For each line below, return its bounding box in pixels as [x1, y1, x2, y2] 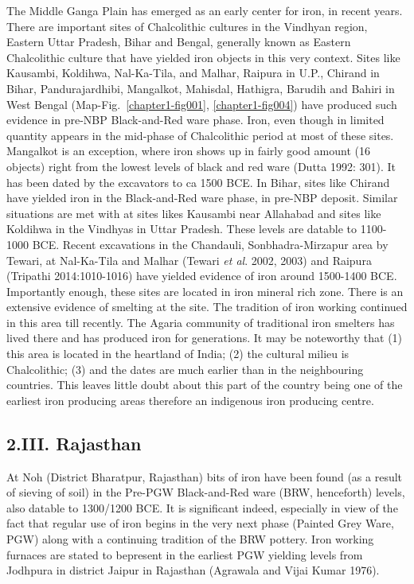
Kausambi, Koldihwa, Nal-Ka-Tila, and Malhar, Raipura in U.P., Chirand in [6, 64, 380, 81]
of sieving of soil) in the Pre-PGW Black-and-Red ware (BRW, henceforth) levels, [6, 484, 405, 500]
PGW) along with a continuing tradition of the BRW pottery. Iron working [6, 531, 374, 547]
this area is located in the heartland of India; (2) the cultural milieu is [6, 345, 350, 362]
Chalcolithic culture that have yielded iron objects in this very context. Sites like [6, 49, 400, 65]
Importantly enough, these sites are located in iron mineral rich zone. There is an [6, 282, 404, 299]
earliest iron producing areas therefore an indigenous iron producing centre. [6, 391, 374, 408]
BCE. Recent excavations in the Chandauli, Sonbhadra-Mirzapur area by [32, 236, 389, 252]
